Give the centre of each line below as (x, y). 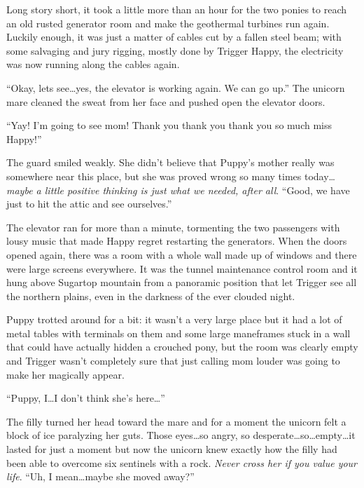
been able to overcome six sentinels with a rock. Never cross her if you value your (182, 462)
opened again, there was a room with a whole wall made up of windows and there (182, 254)
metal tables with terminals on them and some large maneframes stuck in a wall (178, 333)
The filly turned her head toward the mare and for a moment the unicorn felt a (176, 421)
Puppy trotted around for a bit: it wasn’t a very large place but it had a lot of (174, 319)
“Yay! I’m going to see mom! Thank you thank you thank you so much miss (169, 125)
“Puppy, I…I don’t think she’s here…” (86, 398)
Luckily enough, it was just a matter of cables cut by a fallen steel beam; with (174, 37)
